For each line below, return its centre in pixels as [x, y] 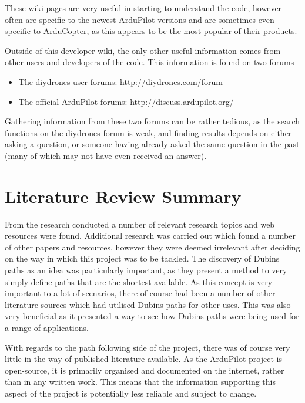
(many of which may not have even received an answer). [106, 155]
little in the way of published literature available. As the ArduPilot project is [143, 359]
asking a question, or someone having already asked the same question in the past [152, 144]
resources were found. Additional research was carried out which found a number [150, 236]
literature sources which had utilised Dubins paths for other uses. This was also [148, 304]
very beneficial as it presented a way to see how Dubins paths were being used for [152, 316]
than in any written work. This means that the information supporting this [140, 382]
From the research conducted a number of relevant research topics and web [140, 224]
